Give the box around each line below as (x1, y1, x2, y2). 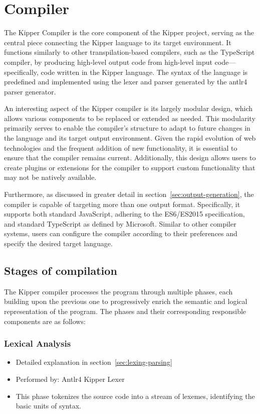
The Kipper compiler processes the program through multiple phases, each (4, 286, 233, 296)
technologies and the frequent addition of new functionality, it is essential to (4, 142, 237, 153)
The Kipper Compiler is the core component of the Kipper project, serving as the (4, 27, 254, 38)
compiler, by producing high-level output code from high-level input (4, 56, 212, 67)
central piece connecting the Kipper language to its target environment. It (4, 37, 231, 47)
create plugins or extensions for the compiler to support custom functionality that (4, 162, 255, 172)
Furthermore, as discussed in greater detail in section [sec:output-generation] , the (4, 189, 254, 199)
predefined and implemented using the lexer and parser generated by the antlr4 (4, 76, 247, 87)
